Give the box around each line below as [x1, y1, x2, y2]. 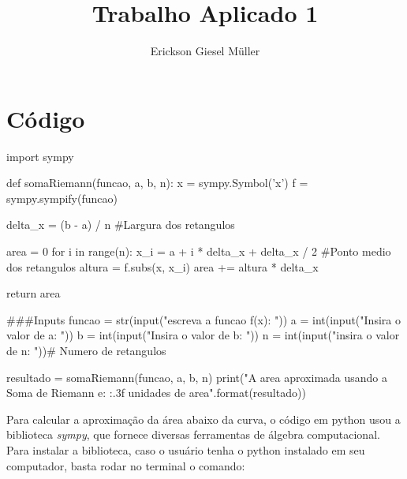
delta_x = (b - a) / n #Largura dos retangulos [6, 216, 235, 233]
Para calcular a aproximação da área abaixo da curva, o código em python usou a [6, 410, 401, 427]
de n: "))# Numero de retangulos [6, 342, 166, 358]
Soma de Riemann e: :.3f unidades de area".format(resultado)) [6, 384, 306, 401]
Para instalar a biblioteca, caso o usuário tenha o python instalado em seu [6, 441, 365, 458]
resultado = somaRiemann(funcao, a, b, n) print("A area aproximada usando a [6, 369, 388, 385]
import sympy [6, 148, 74, 164]
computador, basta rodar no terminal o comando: [6, 457, 245, 473]
